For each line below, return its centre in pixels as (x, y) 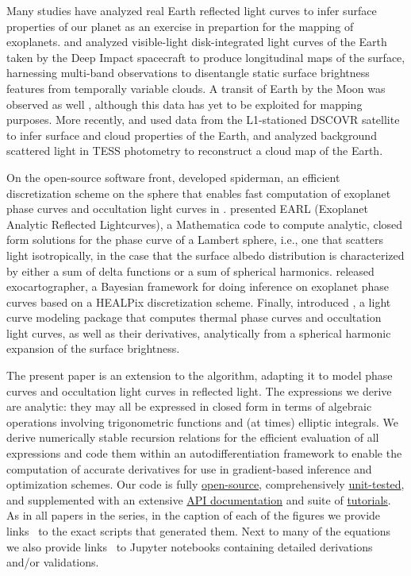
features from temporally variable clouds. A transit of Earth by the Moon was (196, 88)
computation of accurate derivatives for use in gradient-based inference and (189, 468)
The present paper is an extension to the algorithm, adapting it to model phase (200, 375)
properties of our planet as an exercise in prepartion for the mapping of (180, 26)
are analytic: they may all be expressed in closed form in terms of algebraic (189, 406)
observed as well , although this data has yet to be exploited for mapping (184, 104)
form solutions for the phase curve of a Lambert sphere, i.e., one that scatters (195, 240)
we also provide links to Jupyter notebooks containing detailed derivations (190, 546)
